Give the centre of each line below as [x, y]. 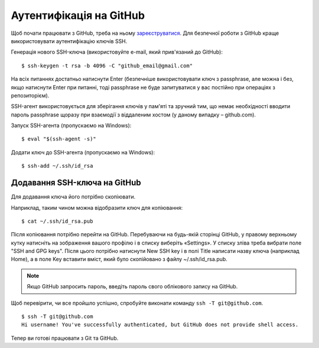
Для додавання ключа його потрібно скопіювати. [73, 197]
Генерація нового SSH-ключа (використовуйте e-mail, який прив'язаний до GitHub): [117, 52]
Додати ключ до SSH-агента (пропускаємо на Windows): [83, 152]
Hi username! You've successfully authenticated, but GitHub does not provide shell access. [160, 325]
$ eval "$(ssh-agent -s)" [59, 139]
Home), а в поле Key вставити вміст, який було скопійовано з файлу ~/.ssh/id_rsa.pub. [119, 259]
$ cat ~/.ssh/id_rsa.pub [57, 221]
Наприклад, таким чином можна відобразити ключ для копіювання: [97, 207]
